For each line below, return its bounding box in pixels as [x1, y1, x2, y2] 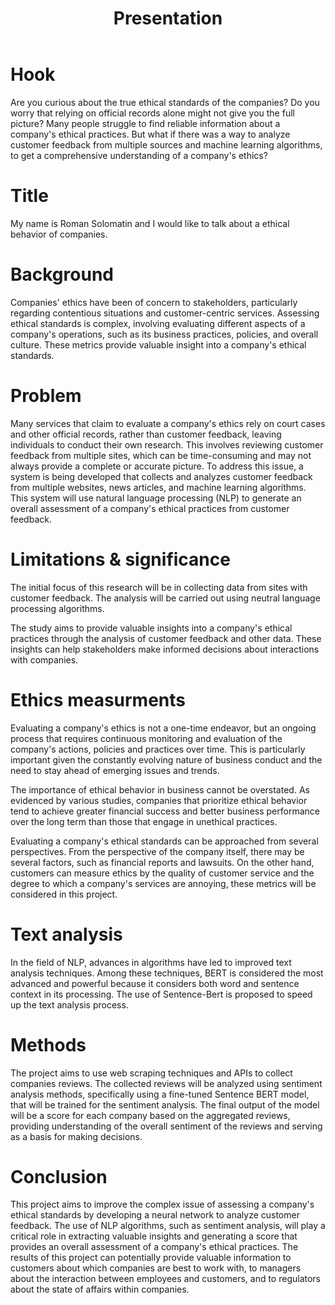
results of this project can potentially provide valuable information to [10, 1252, 292, 1264]
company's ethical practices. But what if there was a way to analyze [10, 128, 291, 140]
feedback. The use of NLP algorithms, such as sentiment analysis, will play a [10, 1220, 326, 1232]
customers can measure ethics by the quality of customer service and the [10, 867, 315, 879]
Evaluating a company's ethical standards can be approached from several [10, 835, 319, 847]
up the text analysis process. [10, 998, 129, 1011]
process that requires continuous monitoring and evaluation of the [10, 732, 283, 744]
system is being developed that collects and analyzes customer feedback [10, 470, 313, 482]
